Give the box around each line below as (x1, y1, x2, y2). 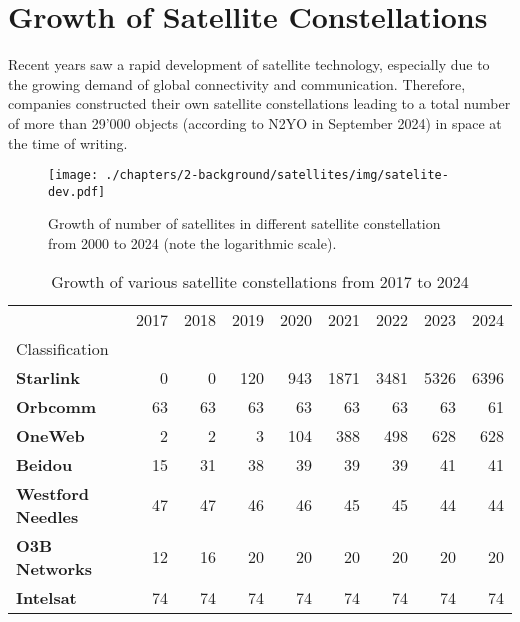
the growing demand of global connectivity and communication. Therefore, (8, 73, 466, 94)
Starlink (16, 365, 81, 389)
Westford (16, 481, 89, 505)
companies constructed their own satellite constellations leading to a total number (8, 93, 511, 114)
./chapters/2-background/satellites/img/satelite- (105, 168, 449, 183)
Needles (16, 504, 79, 528)
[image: (48, 168, 99, 183)
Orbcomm (16, 394, 97, 418)
